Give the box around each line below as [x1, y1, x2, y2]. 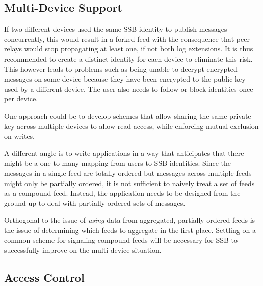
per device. [4, 93, 38, 104]
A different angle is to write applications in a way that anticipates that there [4, 147, 244, 158]
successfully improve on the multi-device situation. [4, 245, 162, 255]
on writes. [4, 131, 35, 141]
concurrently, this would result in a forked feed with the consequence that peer [4, 33, 250, 44]
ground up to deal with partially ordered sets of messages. [4, 197, 186, 208]
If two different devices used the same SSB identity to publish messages [4, 23, 227, 34]
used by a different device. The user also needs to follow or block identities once [4, 83, 253, 94]
